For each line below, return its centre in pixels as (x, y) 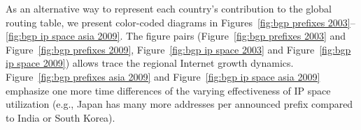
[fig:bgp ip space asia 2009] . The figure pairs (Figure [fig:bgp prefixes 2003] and (176, 36)
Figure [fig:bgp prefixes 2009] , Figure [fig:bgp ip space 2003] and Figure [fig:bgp (178, 49)
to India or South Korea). (61, 117)
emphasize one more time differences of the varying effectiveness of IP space (168, 90)
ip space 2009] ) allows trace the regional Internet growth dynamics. (150, 63)
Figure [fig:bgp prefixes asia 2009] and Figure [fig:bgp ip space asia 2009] (163, 76)
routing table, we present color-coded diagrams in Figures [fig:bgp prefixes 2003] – (180, 22)
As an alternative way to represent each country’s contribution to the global (169, 8)
